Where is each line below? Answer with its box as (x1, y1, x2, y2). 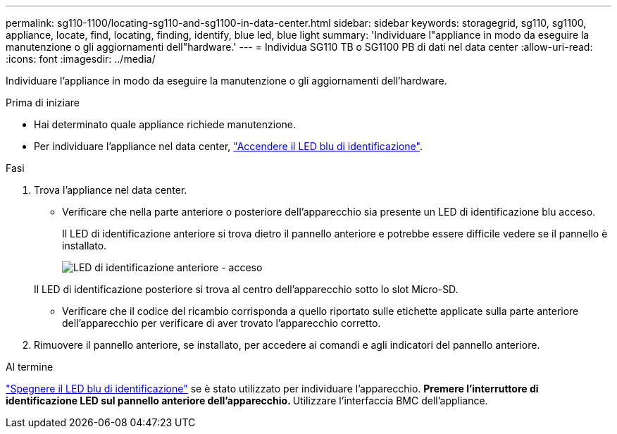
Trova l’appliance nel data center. (34, 184, 187, 196)
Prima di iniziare (6, 97, 80, 108)
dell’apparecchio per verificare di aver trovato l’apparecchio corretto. (62, 317, 381, 329)
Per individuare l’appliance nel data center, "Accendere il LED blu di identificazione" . (34, 140, 423, 152)
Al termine (6, 361, 54, 373)
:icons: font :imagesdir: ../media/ (6, 53, 156, 65)
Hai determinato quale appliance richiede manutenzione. (34, 118, 297, 130)
